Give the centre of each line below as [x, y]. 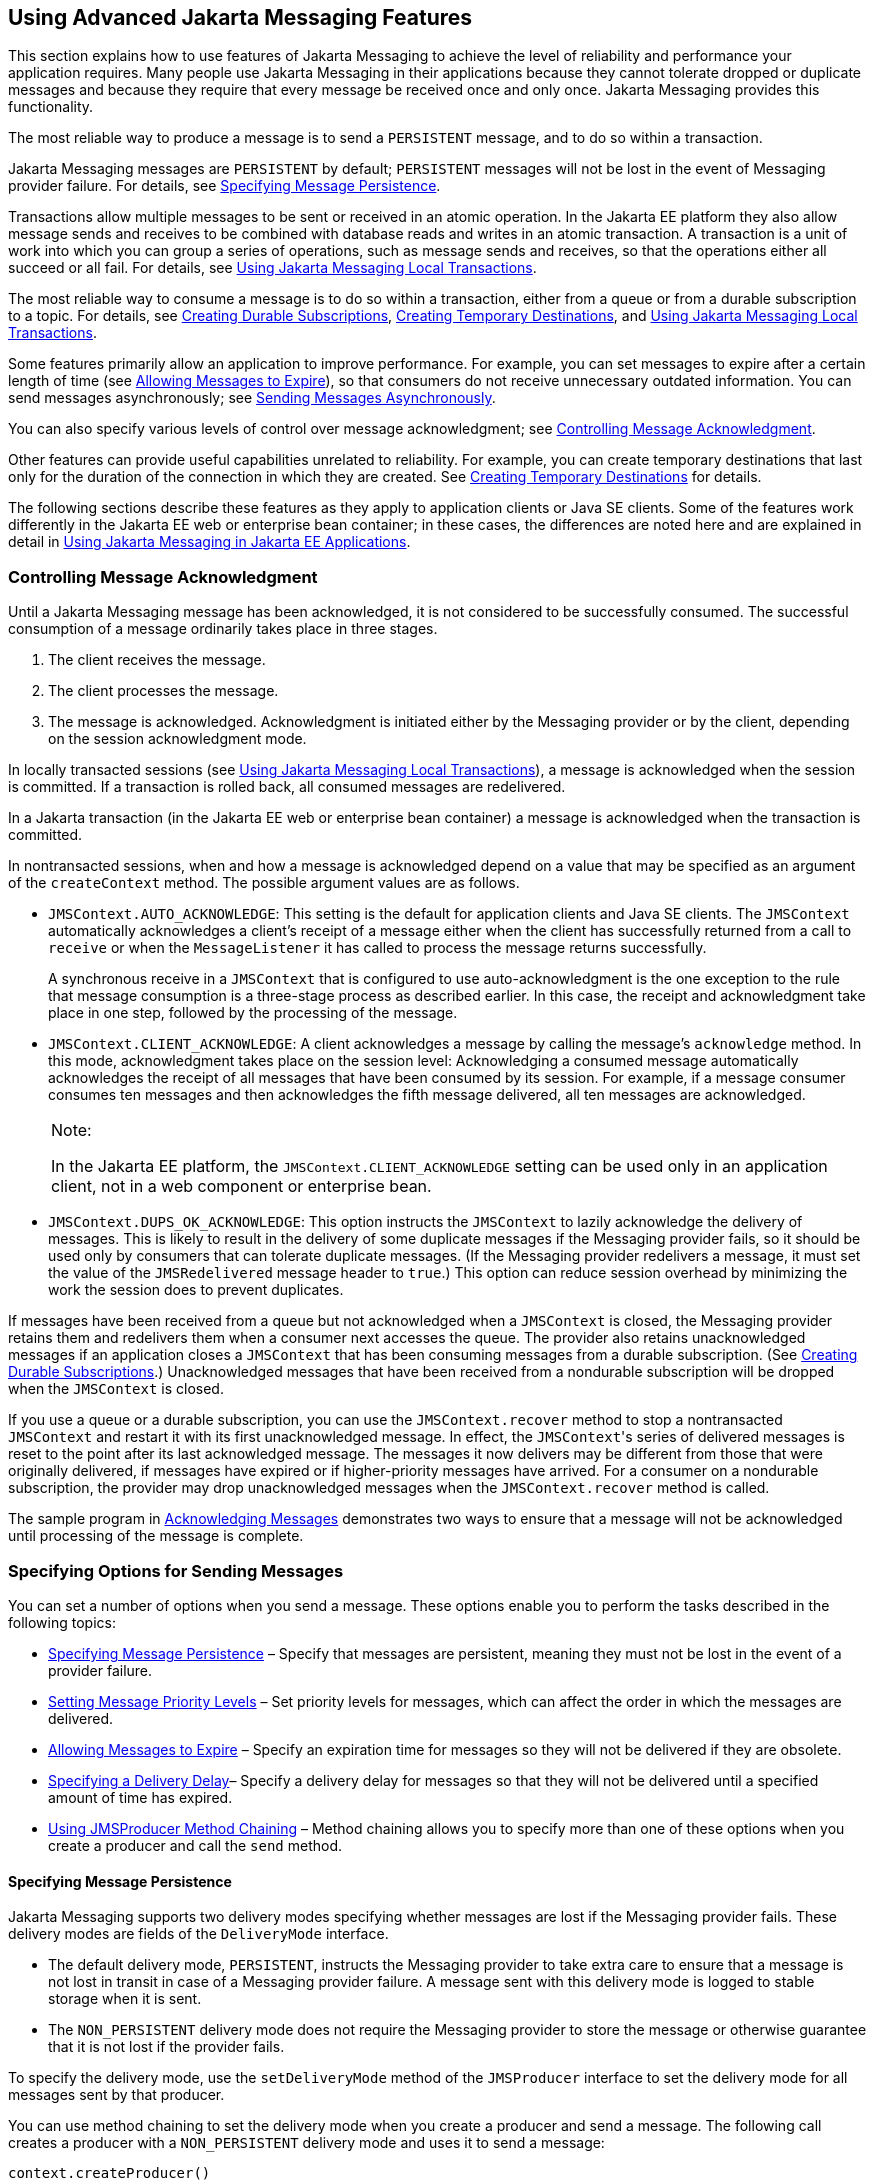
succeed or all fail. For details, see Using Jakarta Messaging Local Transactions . [272, 268]
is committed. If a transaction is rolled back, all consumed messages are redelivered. [287, 787]
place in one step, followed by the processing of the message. [253, 1013]
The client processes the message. [163, 691]
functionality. [51, 107]
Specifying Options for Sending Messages [176, 1570]
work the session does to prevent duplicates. [196, 1290]
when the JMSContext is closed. [116, 1389]
